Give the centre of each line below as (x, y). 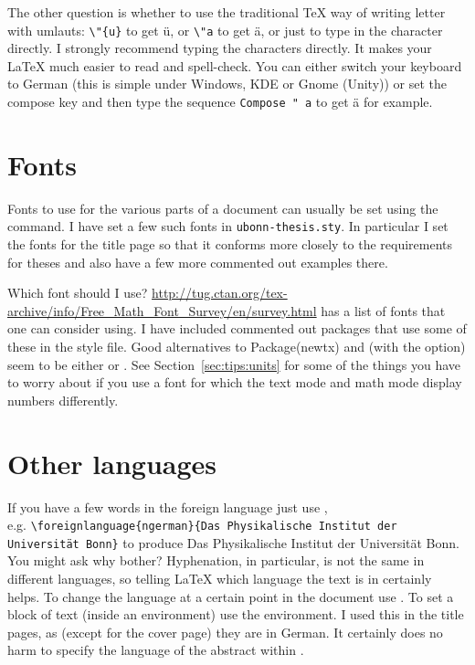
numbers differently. (63, 400)
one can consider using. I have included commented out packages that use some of (237, 328)
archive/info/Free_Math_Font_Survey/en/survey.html (162, 310)
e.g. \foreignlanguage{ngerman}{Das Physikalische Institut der (202, 525)
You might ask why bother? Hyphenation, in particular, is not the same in (216, 560)
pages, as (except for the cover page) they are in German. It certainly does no (225, 632)
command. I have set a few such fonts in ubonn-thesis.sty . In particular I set (228, 226)
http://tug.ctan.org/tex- (220, 293)
